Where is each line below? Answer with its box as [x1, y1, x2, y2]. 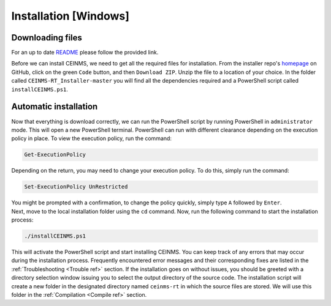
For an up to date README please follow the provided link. [11, 49, 159, 56]
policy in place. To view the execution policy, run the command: [11, 135, 172, 142]
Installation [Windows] [11, 9, 130, 23]
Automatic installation [11, 102, 98, 112]
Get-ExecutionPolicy [24, 151, 86, 159]
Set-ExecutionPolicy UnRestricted [24, 184, 128, 190]
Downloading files [11, 32, 83, 43]
